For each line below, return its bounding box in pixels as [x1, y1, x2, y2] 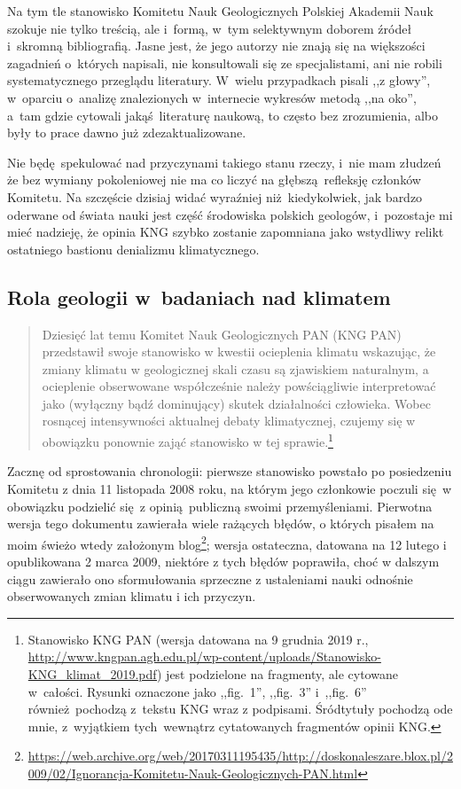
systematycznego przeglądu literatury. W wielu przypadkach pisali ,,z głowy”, [7, 71, 431, 90]
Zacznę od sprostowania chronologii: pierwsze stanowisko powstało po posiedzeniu [7, 462, 452, 480]
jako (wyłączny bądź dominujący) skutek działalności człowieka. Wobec [42, 394, 431, 412]
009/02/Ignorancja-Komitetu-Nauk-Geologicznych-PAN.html [27, 763, 358, 782]
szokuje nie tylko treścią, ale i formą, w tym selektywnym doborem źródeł [7, 19, 412, 37]
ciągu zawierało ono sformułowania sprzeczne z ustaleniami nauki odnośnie [7, 569, 413, 588]
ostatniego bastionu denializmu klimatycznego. [7, 239, 260, 258]
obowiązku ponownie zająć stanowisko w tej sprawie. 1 [42, 430, 333, 450]
